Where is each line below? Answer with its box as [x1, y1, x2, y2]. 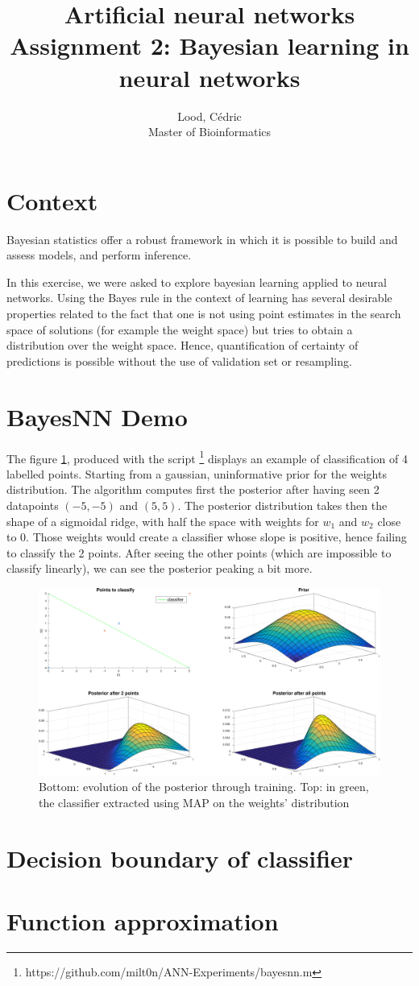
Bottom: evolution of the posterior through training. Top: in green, [39, 778, 369, 795]
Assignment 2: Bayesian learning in [10, 29, 409, 62]
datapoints [6, 496, 59, 513]
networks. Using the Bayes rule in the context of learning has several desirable [6, 289, 392, 306]
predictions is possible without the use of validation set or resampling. [6, 352, 352, 369]
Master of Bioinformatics [147, 123, 272, 140]
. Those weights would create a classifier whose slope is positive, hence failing [26, 528, 407, 545]
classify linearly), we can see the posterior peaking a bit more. [6, 560, 313, 577]
